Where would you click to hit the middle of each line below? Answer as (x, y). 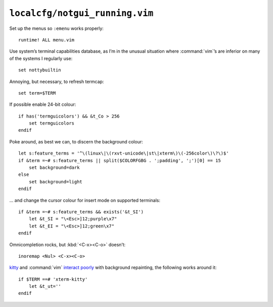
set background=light (56, 182)
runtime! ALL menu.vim (47, 40)
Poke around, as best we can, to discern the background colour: (76, 141)
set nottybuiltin (40, 70)
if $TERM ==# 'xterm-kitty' (53, 279)
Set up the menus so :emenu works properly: (56, 28)
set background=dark (54, 168)
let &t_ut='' (45, 286)
